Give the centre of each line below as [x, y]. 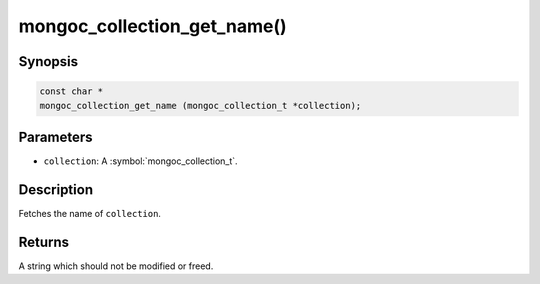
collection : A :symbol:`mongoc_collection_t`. [141, 161]
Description [56, 189]
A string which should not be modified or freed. [116, 266]
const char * [71, 91]
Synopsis [48, 61]
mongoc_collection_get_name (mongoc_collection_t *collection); [200, 105]
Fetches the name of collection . [90, 213]
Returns [44, 241]
